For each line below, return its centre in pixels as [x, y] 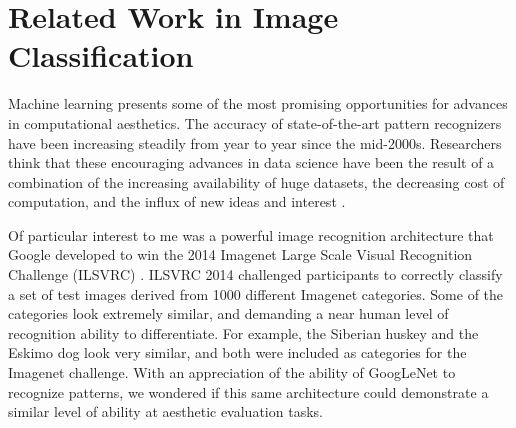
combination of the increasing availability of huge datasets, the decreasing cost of [256, 181]
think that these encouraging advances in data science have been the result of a [251, 162]
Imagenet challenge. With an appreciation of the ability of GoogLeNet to [232, 372]
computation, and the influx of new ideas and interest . [177, 201]
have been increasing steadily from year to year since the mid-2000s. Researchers [255, 142]
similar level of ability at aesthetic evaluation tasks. [165, 411]
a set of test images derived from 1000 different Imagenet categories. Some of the [256, 293]
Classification [101, 55]
